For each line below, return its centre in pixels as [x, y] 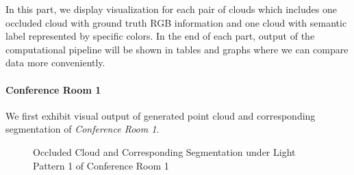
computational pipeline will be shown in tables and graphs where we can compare [177, 49]
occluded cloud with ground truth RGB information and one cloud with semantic [176, 22]
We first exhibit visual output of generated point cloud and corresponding [161, 115]
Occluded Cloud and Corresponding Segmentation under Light [164, 151]
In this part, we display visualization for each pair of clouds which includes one [171, 9]
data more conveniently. [55, 63]
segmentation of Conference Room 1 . [83, 129]
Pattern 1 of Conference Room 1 [101, 165]
